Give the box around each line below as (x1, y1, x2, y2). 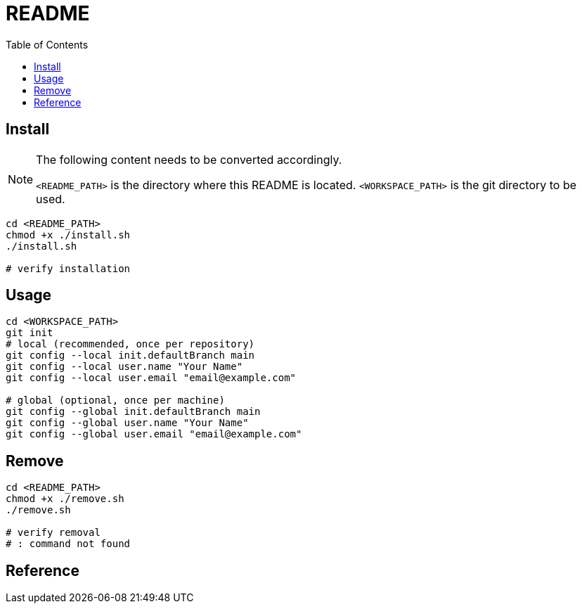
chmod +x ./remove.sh (6, 493, 124, 505)
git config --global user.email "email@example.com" (6, 428, 302, 440)
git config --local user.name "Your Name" (6, 361, 243, 373)
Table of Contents (6, 38, 89, 51)
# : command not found (6, 538, 131, 550)
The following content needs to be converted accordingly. (36, 152, 342, 167)
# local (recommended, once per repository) (6, 338, 255, 350)
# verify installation (6, 262, 131, 274)
